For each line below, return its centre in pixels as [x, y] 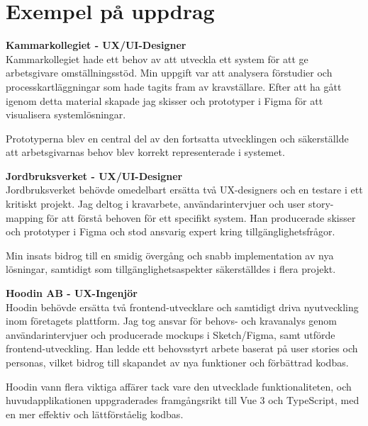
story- [321, 204]
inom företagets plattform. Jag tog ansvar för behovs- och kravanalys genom [171, 321]
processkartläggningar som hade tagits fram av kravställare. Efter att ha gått [174, 86]
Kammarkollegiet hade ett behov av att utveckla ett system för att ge [157, 58]
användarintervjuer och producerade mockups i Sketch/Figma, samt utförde [171, 334]
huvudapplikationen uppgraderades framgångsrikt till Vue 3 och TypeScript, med [183, 400]
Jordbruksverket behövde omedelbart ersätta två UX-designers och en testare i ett [184, 190]
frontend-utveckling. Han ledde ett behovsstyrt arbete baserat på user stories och [182, 348]
